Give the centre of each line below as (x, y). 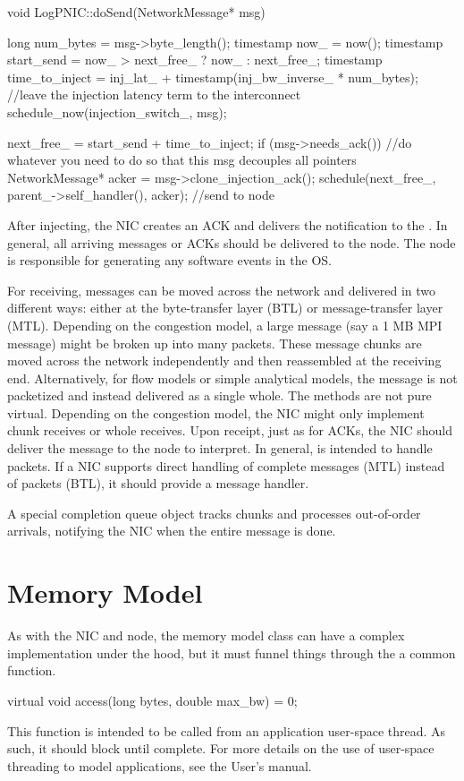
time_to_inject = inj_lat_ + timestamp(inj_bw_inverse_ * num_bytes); (213, 77)
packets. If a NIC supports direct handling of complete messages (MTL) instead (226, 465)
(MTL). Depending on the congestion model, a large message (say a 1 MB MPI (225, 325)
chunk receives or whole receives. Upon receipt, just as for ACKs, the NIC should (230, 430)
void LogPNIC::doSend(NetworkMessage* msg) (136, 12)
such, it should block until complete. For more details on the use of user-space (221, 748)
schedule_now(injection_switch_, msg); (117, 112)
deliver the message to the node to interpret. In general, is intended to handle (220, 448)
